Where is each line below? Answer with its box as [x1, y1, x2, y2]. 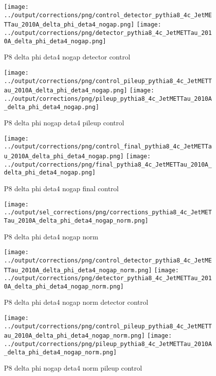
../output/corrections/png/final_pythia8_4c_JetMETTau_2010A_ [4, 161, 212, 168]
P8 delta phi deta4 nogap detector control [4, 52, 130, 62]
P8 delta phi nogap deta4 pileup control [4, 117, 124, 128]
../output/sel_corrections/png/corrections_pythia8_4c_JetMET [4, 209, 212, 216]
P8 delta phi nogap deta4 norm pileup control [4, 363, 142, 373]
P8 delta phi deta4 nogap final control [4, 183, 119, 194]
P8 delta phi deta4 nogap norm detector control [4, 297, 149, 307]
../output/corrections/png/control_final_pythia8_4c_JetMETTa [4, 143, 212, 150]
